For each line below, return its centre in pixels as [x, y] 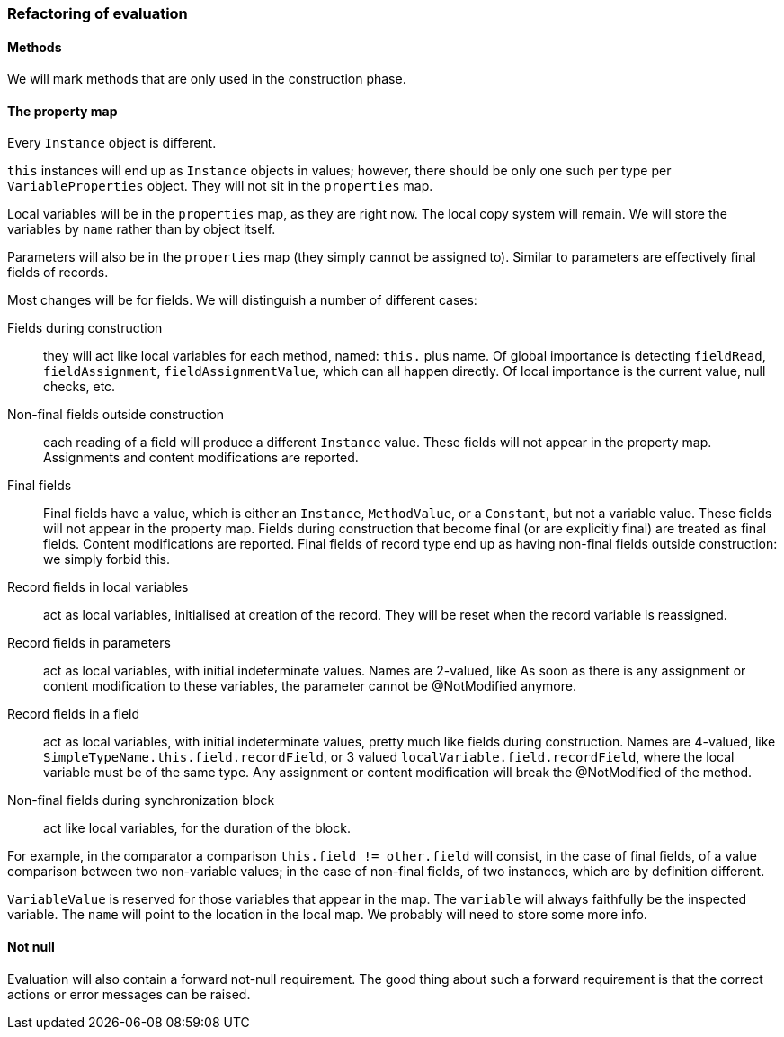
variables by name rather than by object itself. [142, 229]
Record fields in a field [74, 714]
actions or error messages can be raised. [129, 994]
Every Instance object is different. [112, 143]
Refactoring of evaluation [98, 13]
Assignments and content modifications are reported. [201, 458]
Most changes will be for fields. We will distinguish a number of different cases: [242, 300]
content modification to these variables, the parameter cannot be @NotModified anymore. [310, 686]
